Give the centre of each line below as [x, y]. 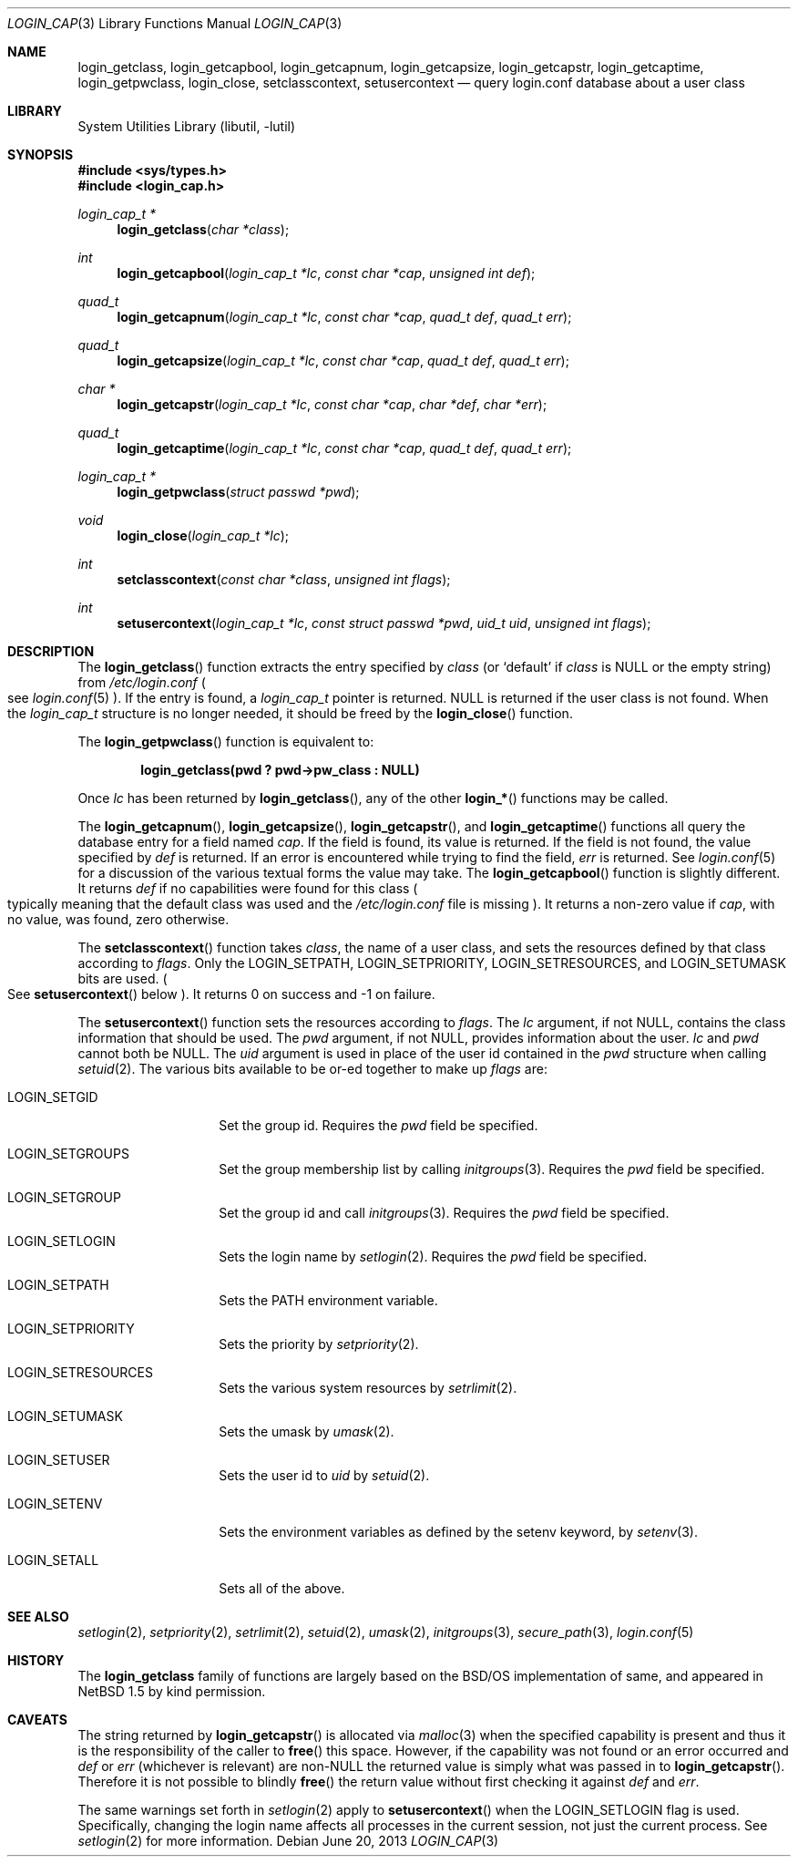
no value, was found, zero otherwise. [118, 919]
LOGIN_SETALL [53, 1560]
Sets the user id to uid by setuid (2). [324, 1475]
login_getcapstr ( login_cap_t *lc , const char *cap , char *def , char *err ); [332, 404]
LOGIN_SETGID [53, 1097]
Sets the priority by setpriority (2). [319, 1344]
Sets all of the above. [282, 1588]
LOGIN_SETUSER [59, 1460]
